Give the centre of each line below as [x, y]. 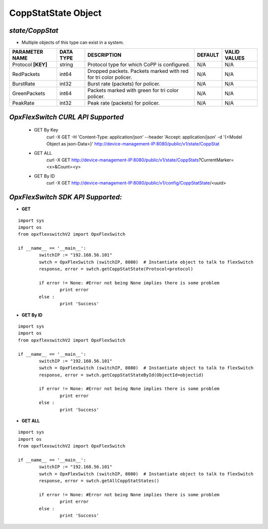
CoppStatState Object [55, 13]
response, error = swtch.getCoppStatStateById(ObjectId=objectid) [121, 375]
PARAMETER [28, 52]
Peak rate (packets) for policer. [124, 103]
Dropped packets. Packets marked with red [138, 71]
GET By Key [46, 130]
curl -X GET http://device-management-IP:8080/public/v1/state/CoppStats [123, 160]
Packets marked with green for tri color [133, 90]
